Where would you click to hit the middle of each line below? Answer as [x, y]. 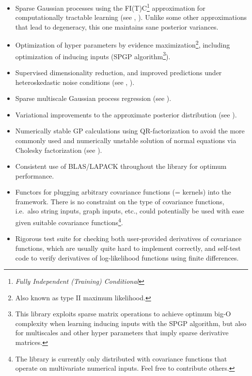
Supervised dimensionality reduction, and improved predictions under [118, 72]
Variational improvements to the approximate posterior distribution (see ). [126, 114]
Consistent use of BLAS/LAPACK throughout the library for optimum [121, 166]
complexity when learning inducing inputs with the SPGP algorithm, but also [131, 323]
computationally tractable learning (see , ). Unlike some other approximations [131, 17]
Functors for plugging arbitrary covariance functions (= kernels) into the [123, 192]
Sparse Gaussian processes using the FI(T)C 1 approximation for [110, 7]
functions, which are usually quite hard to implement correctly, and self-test [128, 248]
